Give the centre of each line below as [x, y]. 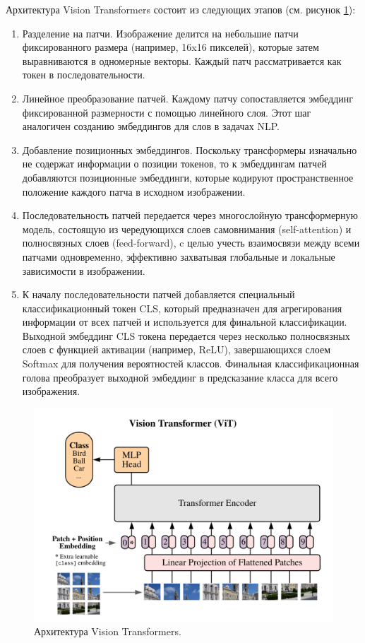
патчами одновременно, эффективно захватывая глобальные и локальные [179, 256]
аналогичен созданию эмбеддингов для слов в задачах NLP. [151, 126]
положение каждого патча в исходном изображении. [134, 191]
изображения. [51, 391]
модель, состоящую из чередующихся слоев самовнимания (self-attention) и [187, 229]
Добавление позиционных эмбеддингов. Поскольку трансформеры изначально [190, 149]
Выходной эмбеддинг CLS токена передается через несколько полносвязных [186, 335]
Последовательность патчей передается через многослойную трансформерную [190, 215]
